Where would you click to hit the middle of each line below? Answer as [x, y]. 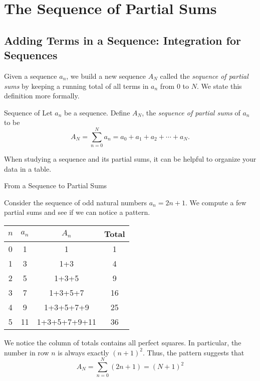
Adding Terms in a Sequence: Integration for [122, 40]
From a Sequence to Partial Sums [56, 185]
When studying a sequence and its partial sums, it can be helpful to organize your [130, 159]
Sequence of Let [28, 112]
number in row [27, 352]
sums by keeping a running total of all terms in [76, 86]
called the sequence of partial [204, 76]
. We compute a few [216, 202]
